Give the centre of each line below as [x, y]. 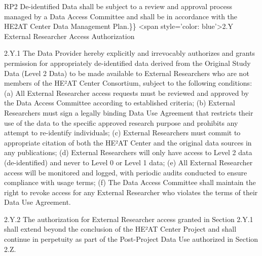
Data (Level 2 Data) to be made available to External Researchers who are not [127, 73]
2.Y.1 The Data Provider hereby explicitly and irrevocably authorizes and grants [130, 53]
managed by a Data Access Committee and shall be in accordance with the [121, 16]
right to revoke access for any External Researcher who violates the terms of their [131, 192]
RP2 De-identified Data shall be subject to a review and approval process [118, 6]
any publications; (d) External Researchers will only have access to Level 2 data [128, 152]
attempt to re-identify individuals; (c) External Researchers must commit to [122, 133]
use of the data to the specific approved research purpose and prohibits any [121, 122]
